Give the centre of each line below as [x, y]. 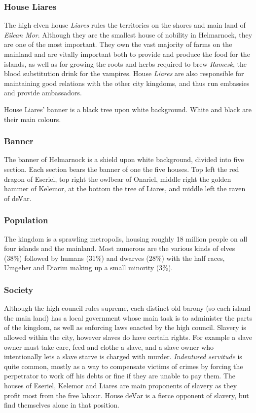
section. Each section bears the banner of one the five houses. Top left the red [122, 169]
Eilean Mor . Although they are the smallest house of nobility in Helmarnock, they [128, 34]
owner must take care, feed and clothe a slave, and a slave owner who [109, 347]
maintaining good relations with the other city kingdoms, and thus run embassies [127, 83]
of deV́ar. [18, 198]
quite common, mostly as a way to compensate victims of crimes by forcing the [124, 366]
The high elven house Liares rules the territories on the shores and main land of [125, 25]
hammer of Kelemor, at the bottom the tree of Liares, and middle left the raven [125, 188]
